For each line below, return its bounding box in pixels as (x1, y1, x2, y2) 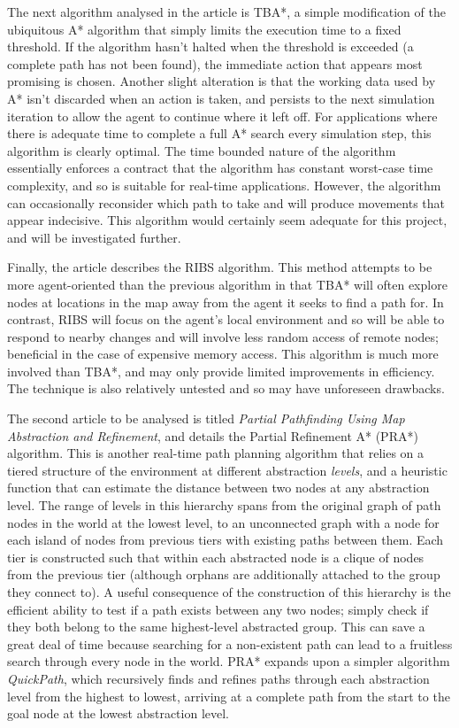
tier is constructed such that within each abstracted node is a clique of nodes (7, 547, 425, 566)
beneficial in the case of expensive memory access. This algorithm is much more (7, 345, 439, 363)
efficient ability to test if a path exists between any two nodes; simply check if (7, 600, 429, 618)
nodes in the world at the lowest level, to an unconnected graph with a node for (7, 513, 440, 531)
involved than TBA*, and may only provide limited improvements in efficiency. (7, 361, 435, 380)
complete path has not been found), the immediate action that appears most (7, 54, 423, 73)
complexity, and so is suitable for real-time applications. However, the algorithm (7, 175, 441, 194)
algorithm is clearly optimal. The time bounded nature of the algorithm (7, 141, 396, 159)
